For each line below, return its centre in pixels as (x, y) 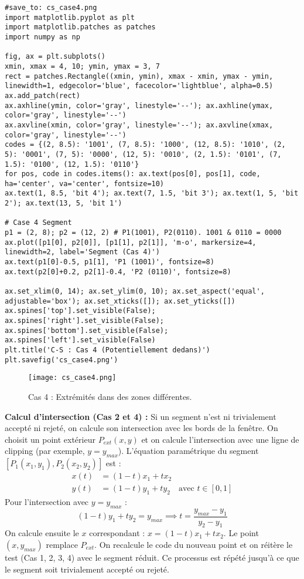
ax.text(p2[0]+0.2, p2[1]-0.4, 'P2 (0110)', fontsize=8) (118, 272)
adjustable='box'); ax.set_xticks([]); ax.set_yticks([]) (120, 301)
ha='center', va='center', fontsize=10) (85, 184)
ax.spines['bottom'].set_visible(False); (87, 330)
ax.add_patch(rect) (42, 95)
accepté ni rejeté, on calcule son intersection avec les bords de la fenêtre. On (141, 428)
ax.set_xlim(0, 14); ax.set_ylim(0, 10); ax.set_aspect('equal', (135, 292)
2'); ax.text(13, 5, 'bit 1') (64, 203)
